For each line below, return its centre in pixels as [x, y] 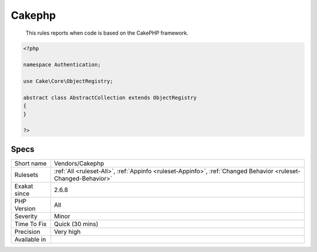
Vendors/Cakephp [79, 163]
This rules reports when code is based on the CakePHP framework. [107, 33]
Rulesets [26, 174]
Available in [30, 239]
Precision [27, 231]
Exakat [24, 186]
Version [25, 209]
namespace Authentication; [62, 65]
